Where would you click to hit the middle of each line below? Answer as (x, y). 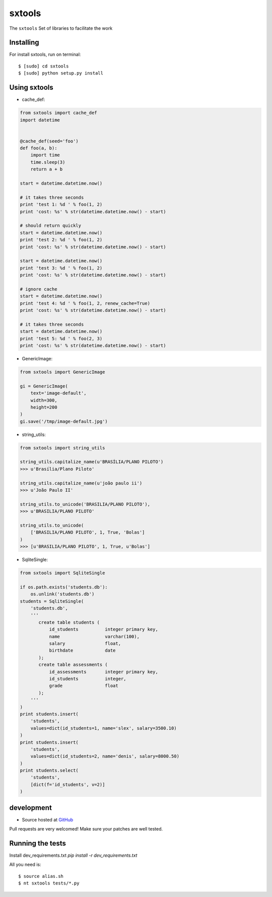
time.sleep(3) (48, 162)
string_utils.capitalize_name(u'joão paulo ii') (81, 483)
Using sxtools (31, 87)
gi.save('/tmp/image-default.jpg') (64, 421)
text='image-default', (58, 393)
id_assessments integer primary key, (104, 672)
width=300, (44, 400)
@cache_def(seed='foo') (49, 141)
